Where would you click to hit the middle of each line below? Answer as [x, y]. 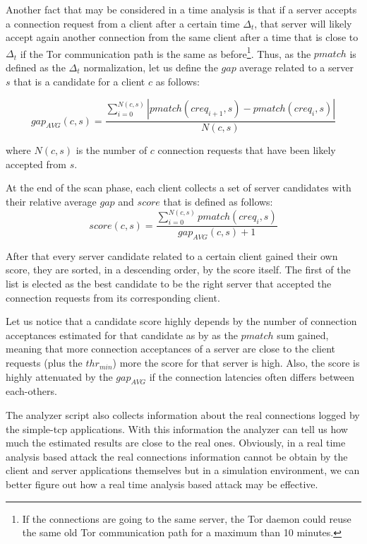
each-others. [31, 391]
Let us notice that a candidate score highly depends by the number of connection [181, 321]
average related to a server [296, 67]
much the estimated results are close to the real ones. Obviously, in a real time [176, 443]
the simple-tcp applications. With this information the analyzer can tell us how [177, 428]
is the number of [112, 150]
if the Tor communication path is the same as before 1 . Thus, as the [166, 52]
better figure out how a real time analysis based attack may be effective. [162, 484]
